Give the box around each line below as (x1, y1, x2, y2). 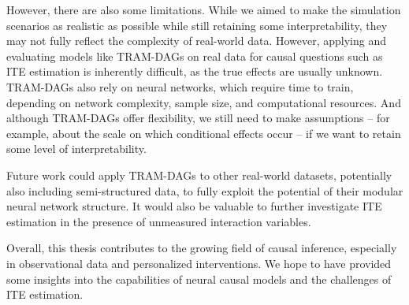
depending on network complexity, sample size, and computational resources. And (6, 94, 401, 110)
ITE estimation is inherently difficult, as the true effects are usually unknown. (6, 63, 383, 80)
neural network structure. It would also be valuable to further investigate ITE (6, 198, 382, 214)
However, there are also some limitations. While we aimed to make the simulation (6, 2, 401, 17)
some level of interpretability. (6, 140, 147, 157)
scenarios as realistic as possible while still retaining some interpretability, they (6, 17, 388, 33)
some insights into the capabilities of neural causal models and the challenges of (6, 270, 392, 287)
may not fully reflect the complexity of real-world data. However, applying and (6, 32, 387, 49)
